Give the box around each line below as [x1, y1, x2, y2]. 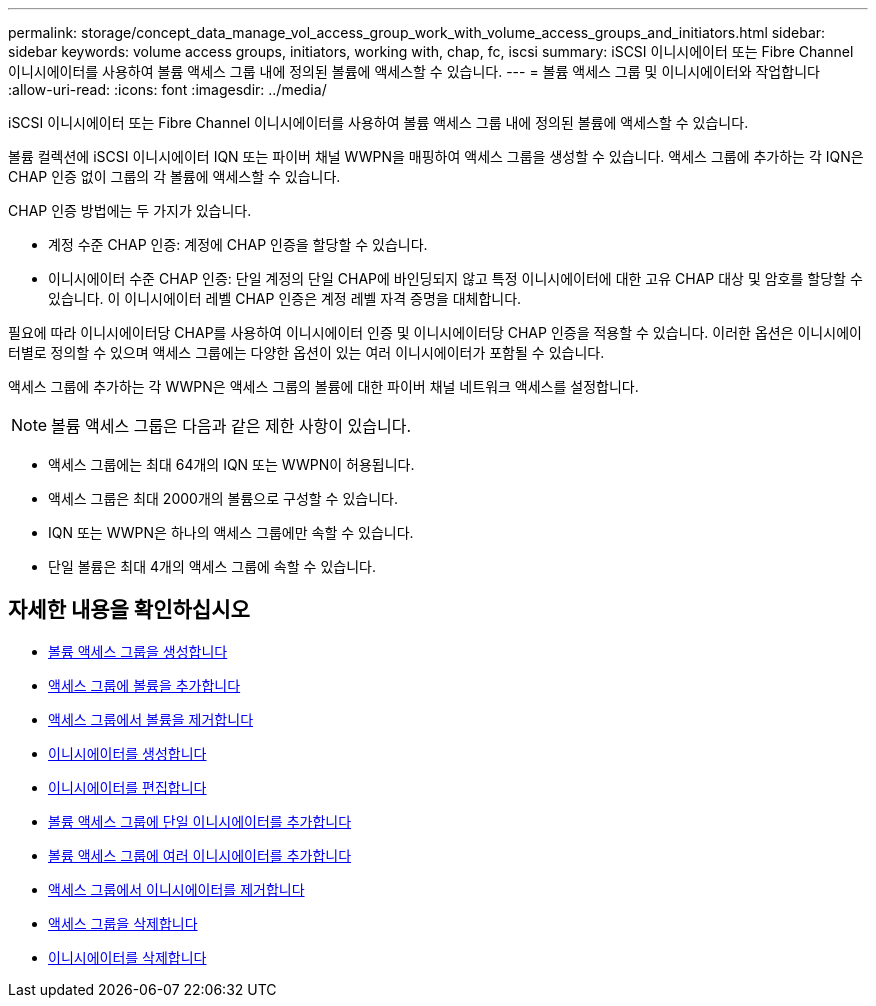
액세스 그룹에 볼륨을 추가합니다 [48, 676, 241, 694]
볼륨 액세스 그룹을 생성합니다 [48, 642, 228, 660]
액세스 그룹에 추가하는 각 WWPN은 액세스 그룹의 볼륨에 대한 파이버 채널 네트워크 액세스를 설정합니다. [8, 378, 639, 395]
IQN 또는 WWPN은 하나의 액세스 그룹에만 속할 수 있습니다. [48, 524, 414, 541]
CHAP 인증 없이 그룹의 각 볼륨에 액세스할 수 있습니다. [8, 168, 341, 185]
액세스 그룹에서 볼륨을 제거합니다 [48, 710, 254, 728]
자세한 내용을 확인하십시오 [8, 597, 250, 623]
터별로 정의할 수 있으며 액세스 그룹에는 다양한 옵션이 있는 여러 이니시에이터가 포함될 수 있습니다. [8, 344, 605, 361]
